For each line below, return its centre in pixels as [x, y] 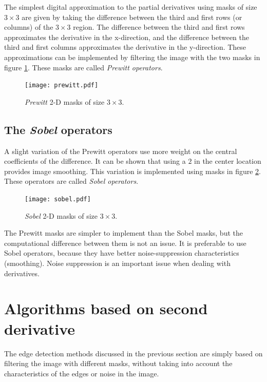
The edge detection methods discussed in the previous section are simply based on [133, 353]
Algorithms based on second [106, 308]
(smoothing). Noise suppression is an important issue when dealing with [117, 263]
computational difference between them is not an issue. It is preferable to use [125, 243]
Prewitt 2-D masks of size [65, 101]
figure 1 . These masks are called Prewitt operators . [83, 67]
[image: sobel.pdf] [58, 199]
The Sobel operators [58, 129]
